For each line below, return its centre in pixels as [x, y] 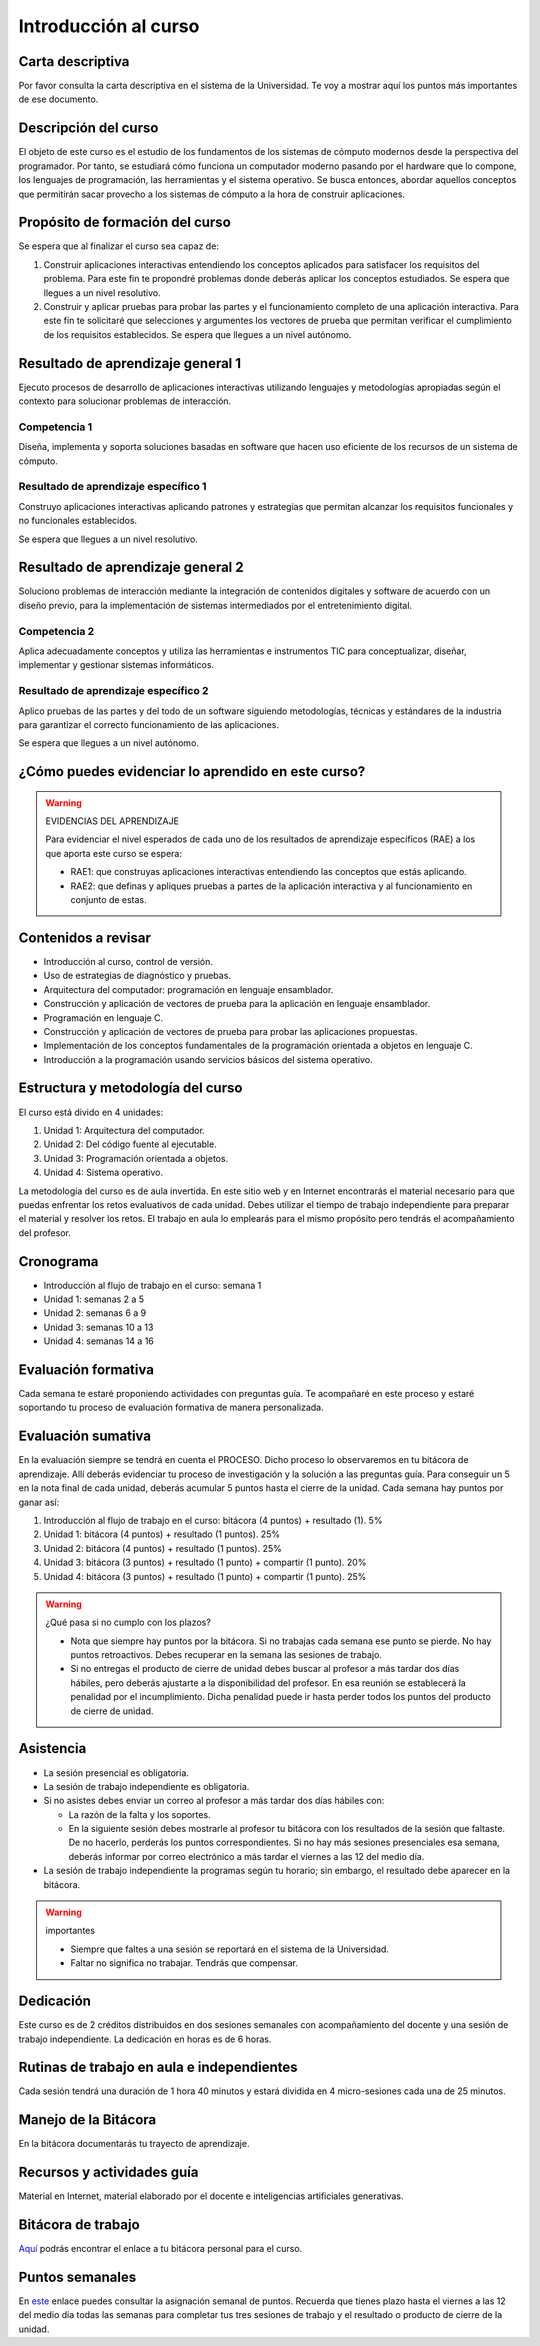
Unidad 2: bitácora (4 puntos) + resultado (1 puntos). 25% [162, 1548]
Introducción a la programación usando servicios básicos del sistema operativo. [208, 1059]
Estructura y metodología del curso [130, 1088]
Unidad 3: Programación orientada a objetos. [136, 1158]
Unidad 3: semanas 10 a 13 [98, 1327]
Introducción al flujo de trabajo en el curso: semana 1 [152, 1285]
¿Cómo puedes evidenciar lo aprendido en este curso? [192, 771]
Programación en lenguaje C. [103, 1017]
